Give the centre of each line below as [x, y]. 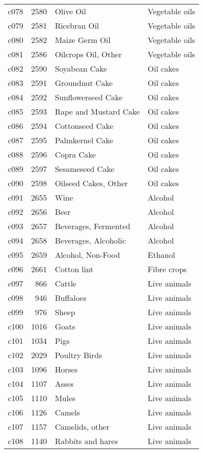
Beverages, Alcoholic [90, 240]
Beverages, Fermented [93, 226]
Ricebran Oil [77, 25]
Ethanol [162, 255]
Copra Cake [75, 154]
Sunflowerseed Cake [89, 97]
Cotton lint [74, 269]
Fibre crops [167, 269]
